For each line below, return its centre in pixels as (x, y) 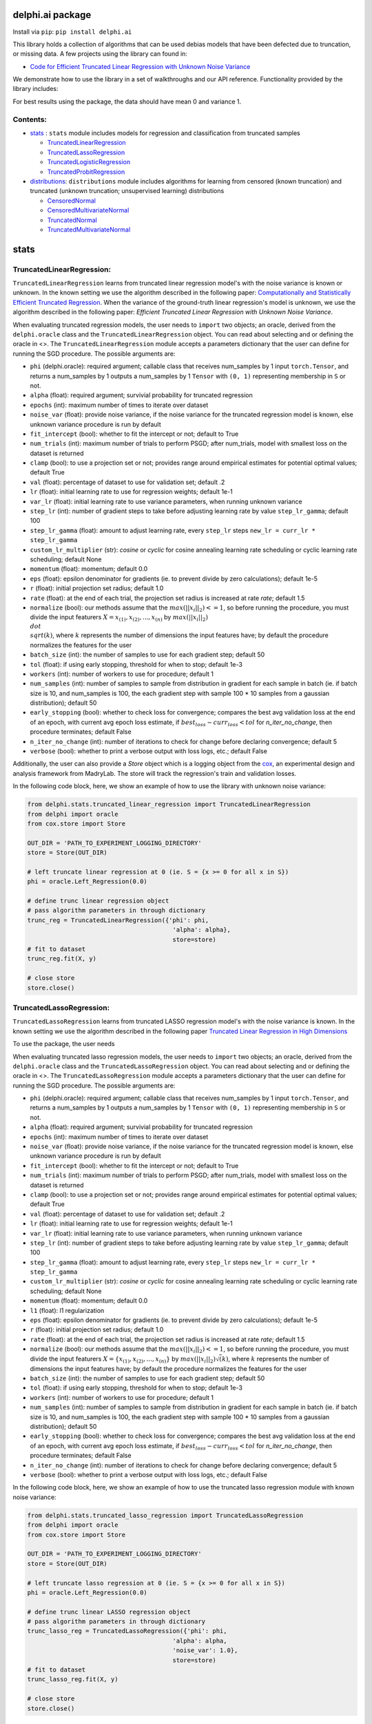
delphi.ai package (52, 15)
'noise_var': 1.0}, (205, 1651)
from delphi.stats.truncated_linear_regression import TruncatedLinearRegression (169, 804)
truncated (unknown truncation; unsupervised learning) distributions (127, 191)
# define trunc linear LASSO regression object (109, 1612)
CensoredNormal (72, 201)
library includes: (35, 89)
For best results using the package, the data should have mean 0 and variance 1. (127, 101)
